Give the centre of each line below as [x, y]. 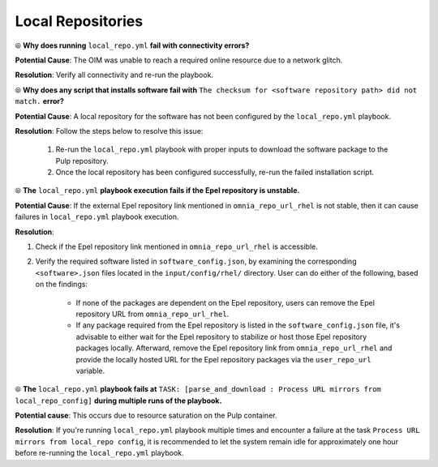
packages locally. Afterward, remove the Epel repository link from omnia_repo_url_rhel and [234, 348]
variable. [90, 371]
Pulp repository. [82, 161]
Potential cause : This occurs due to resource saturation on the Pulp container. [146, 416]
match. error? [40, 101]
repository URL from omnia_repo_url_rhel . [152, 314]
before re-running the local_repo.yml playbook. [99, 453]
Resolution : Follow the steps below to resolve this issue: [109, 131]
